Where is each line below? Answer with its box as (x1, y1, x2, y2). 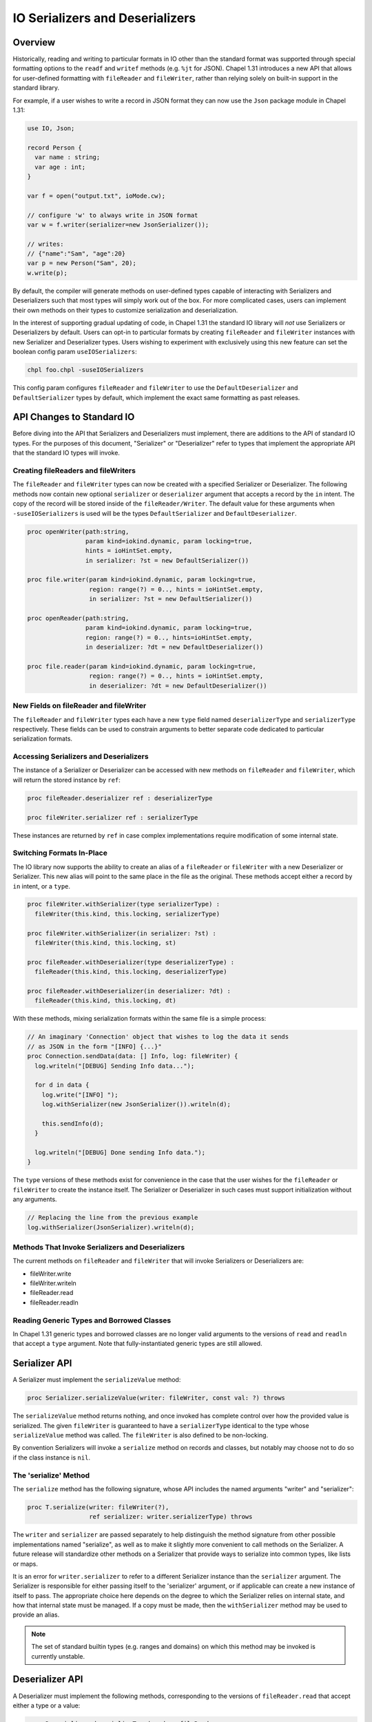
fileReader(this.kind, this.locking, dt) (34, 997, 177, 1005)
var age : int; (34, 163, 86, 171)
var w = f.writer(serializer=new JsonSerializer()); (27, 220, 209, 229)
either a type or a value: (12, 1701, 81, 1710)
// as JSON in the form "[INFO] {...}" (27, 1042, 162, 1050)
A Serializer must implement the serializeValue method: (12, 1376, 181, 1384)
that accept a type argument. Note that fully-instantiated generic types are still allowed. (12, 1340, 262, 1348)
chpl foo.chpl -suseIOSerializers (27, 366, 144, 374)
